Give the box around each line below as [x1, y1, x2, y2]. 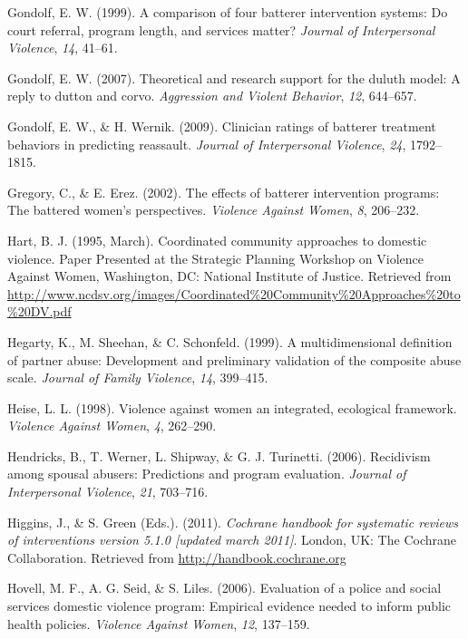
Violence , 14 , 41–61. [7, 38, 118, 57]
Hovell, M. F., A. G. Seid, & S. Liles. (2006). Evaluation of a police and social [7, 578, 442, 597]
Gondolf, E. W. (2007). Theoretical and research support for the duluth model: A [7, 68, 461, 87]
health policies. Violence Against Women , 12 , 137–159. [7, 614, 310, 633]
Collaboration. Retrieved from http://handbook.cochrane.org [7, 547, 346, 566]
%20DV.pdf [7, 302, 72, 321]
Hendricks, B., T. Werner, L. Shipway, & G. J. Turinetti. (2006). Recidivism [7, 446, 431, 465]
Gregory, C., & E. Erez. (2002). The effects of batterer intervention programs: [7, 182, 440, 201]
